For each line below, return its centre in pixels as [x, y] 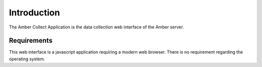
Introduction [34, 13]
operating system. [27, 59]
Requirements [31, 41]
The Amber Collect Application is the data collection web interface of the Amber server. [97, 27]
